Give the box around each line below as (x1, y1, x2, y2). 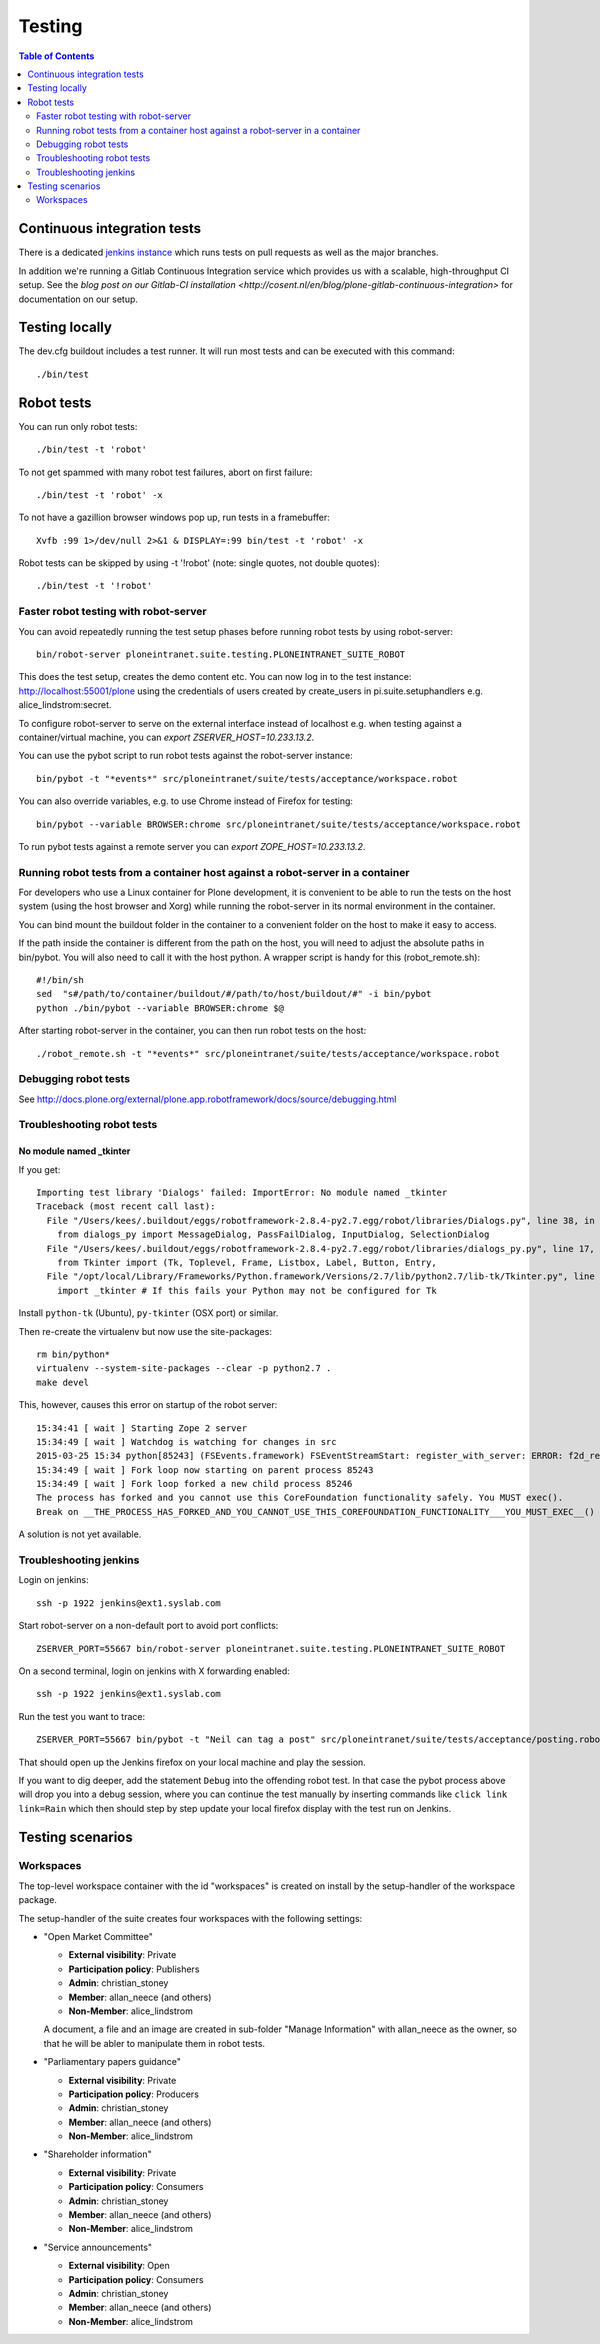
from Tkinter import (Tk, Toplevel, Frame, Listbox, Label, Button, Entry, (56, 1257, 437, 1268)
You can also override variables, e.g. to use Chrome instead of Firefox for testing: (18, 795, 354, 807)
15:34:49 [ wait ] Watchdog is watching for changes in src (36, 1436, 337, 1447)
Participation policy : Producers (68, 2088, 200, 2100)
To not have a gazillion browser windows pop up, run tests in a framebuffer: (18, 511, 330, 524)
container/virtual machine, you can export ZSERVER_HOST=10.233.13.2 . (18, 731, 315, 743)
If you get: (18, 1163, 61, 1175)
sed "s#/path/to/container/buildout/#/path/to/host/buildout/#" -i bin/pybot (36, 988, 432, 1000)
